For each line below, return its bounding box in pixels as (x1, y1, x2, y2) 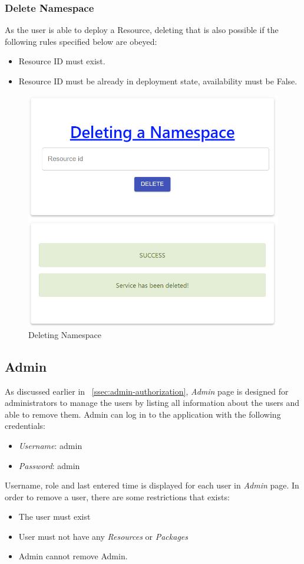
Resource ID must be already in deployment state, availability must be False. (18, 75, 298, 87)
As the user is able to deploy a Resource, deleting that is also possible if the (5, 24, 279, 36)
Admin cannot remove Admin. (18, 550, 128, 562)
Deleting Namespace (28, 328, 101, 340)
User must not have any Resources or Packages (18, 530, 188, 542)
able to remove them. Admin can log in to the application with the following (5, 408, 281, 420)
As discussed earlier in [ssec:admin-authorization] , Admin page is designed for (5, 385, 289, 397)
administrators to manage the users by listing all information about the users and (5, 396, 300, 409)
